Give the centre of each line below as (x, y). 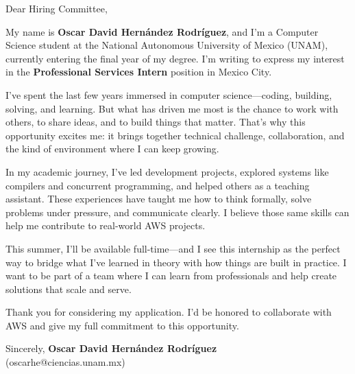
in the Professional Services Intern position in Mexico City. (139, 72)
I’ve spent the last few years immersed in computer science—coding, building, (169, 94)
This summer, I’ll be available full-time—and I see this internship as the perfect (173, 248)
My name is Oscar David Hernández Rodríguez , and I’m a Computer (162, 31)
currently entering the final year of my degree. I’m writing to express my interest (175, 58)
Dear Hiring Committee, (57, 8)
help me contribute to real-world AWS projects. (106, 225)
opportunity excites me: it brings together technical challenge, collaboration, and (175, 135)
